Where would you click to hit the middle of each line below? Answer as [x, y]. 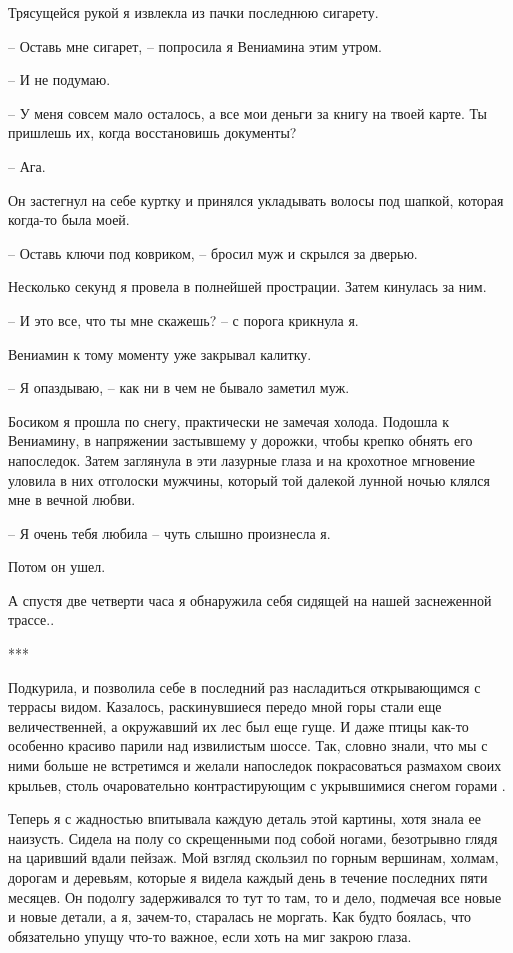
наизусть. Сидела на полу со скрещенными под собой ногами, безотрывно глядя [253, 837]
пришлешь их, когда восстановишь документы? [152, 132]
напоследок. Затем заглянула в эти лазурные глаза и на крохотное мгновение [242, 459]
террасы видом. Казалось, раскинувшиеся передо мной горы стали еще [225, 706]
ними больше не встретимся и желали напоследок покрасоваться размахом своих [255, 765]
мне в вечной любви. [72, 499]
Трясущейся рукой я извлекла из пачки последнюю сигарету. [193, 12]
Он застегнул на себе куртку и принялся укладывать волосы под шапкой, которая [256, 199]
